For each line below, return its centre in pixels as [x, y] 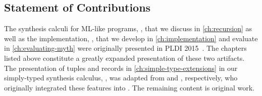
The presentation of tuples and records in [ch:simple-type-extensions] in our [121, 68]
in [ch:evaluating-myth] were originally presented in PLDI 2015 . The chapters [125, 48]
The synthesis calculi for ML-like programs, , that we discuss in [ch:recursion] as [128, 28]
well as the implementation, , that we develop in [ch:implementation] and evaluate [131, 38]
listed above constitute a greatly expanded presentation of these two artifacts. [124, 58]
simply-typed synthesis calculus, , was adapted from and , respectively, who [121, 78]
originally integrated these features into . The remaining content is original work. [129, 87]
